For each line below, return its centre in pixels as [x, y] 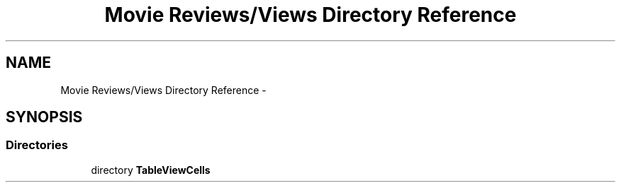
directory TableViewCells [151, 170]
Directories [37, 145]
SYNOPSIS [44, 117]
